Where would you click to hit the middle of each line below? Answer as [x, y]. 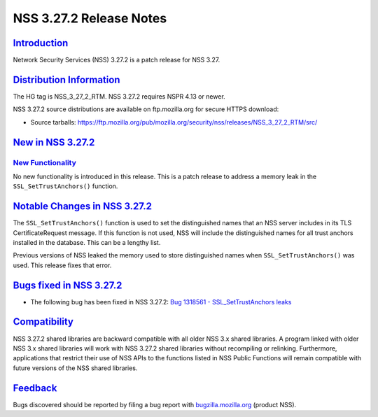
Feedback [35, 388]
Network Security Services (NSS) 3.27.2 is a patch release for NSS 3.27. [117, 60]
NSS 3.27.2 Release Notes [90, 18]
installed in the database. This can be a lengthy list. [87, 242]
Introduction [41, 43]
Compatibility [43, 322]
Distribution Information [66, 79]
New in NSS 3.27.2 [54, 142]
